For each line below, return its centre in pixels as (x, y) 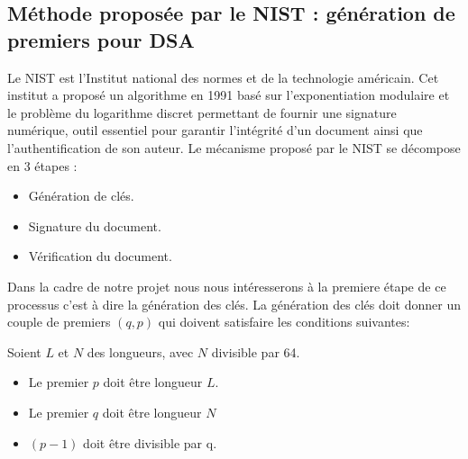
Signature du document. (95, 225)
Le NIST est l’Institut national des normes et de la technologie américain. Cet (223, 77)
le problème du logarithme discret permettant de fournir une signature (202, 112)
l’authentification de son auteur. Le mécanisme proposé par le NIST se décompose (234, 147)
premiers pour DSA (101, 39)
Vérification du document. (100, 256)
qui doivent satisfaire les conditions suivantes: (284, 322)
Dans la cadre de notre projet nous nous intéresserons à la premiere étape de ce (227, 286)
